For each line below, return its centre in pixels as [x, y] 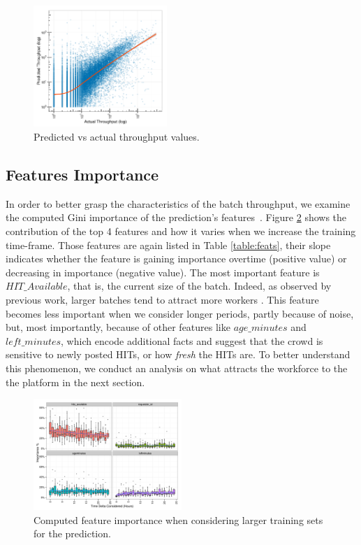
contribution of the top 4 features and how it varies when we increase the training [181, 231]
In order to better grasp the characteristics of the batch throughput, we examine [178, 203]
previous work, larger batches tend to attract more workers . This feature [162, 299]
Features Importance [82, 175]
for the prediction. [72, 533]
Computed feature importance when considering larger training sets [178, 519]
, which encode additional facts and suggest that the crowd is [192, 340]
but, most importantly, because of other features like [118, 327]
